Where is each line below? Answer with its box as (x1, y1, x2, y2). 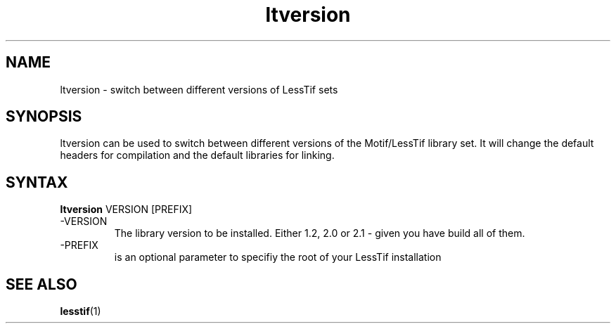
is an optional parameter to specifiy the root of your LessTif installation (114, 251, 442, 264)
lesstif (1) (60, 305, 101, 318)
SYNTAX (6, 173, 68, 191)
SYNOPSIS (6, 108, 82, 126)
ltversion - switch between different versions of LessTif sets (60, 83, 338, 96)
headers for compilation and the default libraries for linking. (60, 149, 335, 162)
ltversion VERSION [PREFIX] (60, 203, 193, 216)
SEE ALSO (6, 275, 77, 293)
